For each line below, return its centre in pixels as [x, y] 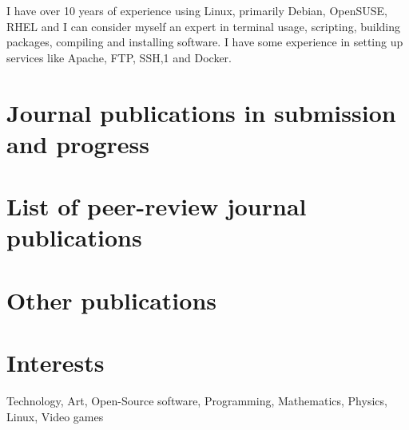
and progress [78, 143]
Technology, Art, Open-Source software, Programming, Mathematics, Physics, [197, 400]
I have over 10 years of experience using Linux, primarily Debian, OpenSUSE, [197, 10]
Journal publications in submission [201, 112]
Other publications [112, 300]
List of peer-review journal [157, 206]
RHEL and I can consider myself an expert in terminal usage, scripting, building [204, 26]
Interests [56, 363]
